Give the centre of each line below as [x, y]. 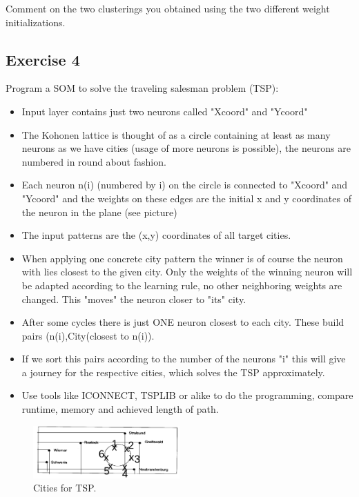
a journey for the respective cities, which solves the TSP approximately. [173, 372]
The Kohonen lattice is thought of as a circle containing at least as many [176, 134]
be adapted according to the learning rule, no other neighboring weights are [182, 285]
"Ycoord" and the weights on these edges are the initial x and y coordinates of [186, 198]
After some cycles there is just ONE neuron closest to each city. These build [183, 322]
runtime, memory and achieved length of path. [120, 409]
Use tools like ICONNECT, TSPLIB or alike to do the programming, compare [187, 395]
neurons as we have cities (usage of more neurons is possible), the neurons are [186, 148]
